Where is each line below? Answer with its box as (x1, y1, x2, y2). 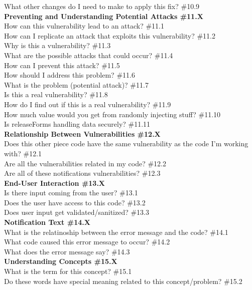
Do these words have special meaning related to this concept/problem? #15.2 (4, 275, 242, 286)
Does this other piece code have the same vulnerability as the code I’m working (4, 138, 248, 149)
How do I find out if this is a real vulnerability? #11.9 (4, 99, 171, 109)
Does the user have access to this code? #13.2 (4, 197, 146, 207)
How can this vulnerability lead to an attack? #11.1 (4, 21, 165, 31)
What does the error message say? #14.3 (4, 246, 130, 256)
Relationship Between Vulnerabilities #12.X (4, 128, 161, 139)
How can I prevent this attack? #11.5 (4, 60, 120, 70)
